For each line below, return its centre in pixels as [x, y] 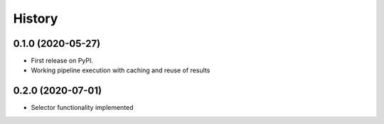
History [36, 18]
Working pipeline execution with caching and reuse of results [121, 70]
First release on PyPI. [62, 61]
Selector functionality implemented [82, 108]
